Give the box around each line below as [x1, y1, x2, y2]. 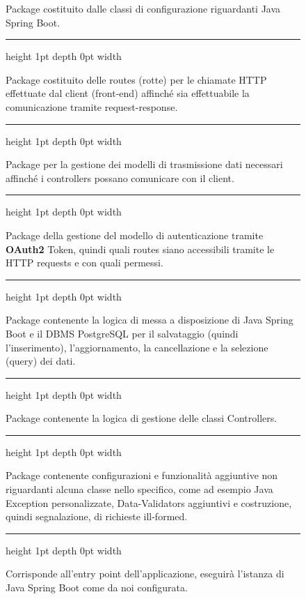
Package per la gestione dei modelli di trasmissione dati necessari [6, 157, 283, 172]
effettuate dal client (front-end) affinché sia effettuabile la [6, 86, 250, 100]
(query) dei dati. [6, 354, 76, 368]
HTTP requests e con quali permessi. [6, 255, 163, 270]
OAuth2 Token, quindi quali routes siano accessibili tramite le [6, 241, 275, 256]
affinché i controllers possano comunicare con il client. [6, 170, 234, 185]
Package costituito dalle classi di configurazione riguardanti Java [6, 1, 281, 15]
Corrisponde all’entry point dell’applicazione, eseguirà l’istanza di [6, 566, 284, 581]
